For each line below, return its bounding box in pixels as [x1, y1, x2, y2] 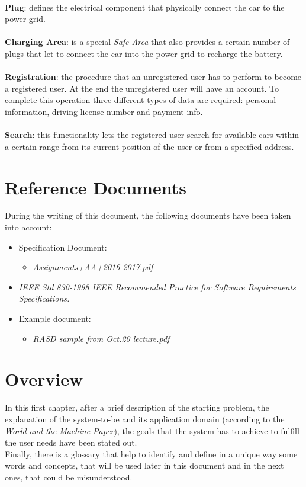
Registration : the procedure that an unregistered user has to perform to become [5, 71, 302, 83]
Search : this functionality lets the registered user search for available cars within [5, 129, 299, 141]
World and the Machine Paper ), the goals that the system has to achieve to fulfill [5, 424, 299, 437]
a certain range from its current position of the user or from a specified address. [5, 140, 294, 152]
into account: [5, 221, 52, 233]
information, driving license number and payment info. [5, 105, 203, 117]
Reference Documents [5, 175, 186, 199]
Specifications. [18, 292, 70, 305]
